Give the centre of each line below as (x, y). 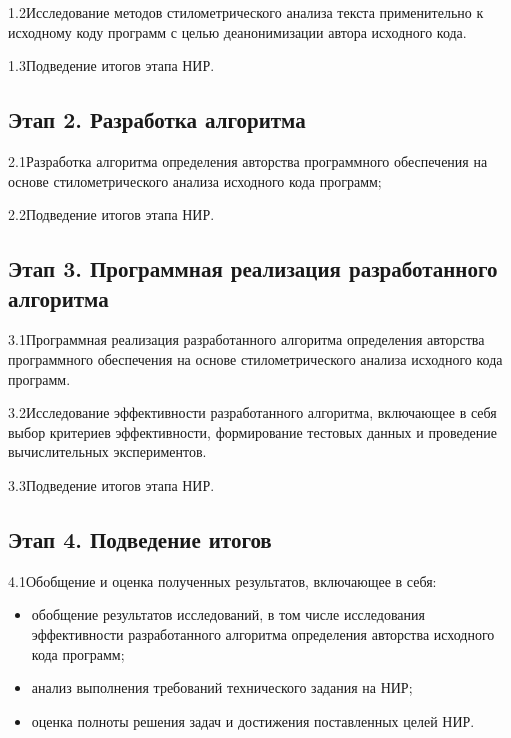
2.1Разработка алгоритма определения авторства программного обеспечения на (248, 160)
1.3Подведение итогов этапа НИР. (111, 65)
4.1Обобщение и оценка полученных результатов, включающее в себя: (222, 580)
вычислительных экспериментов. (107, 451)
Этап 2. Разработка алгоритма (157, 119)
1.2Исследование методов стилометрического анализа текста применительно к (246, 12)
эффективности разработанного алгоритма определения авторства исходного (263, 633)
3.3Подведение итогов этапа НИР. (111, 484)
